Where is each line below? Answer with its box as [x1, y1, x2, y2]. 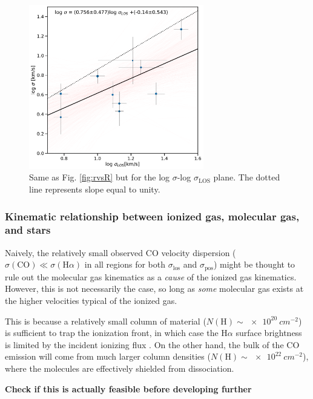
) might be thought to [213, 258, 295, 271]
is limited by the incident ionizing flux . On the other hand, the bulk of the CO [5, 338, 300, 351]
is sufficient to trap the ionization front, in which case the [5, 326, 219, 339]
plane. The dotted [213, 171, 280, 183]
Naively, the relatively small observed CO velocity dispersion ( [5, 246, 236, 259]
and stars [5, 222, 51, 237]
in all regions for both [84, 258, 166, 271]
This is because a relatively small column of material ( [5, 314, 206, 327]
